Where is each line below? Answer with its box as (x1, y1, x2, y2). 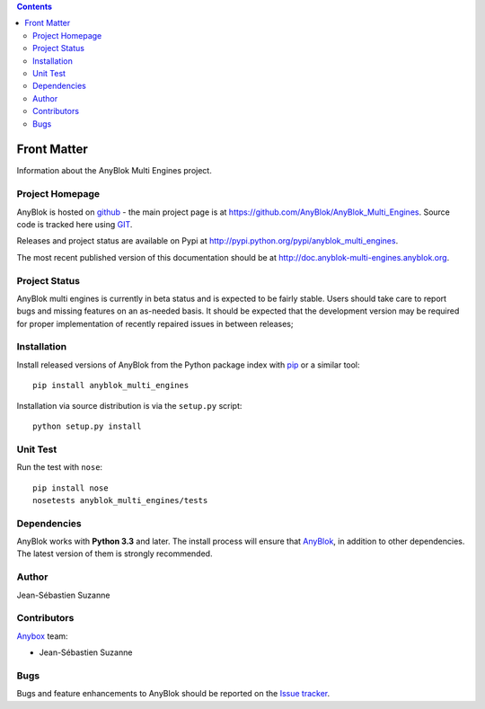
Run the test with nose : (16, 462, 103, 473)
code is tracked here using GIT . (16, 218, 133, 229)
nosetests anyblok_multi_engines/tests (32, 495, 208, 505)
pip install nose (32, 483, 109, 493)
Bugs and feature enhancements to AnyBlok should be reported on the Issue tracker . (16, 688, 331, 699)
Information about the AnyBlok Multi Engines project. (16, 165, 213, 176)
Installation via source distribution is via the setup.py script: (16, 400, 242, 411)
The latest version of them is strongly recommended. (16, 548, 213, 559)
